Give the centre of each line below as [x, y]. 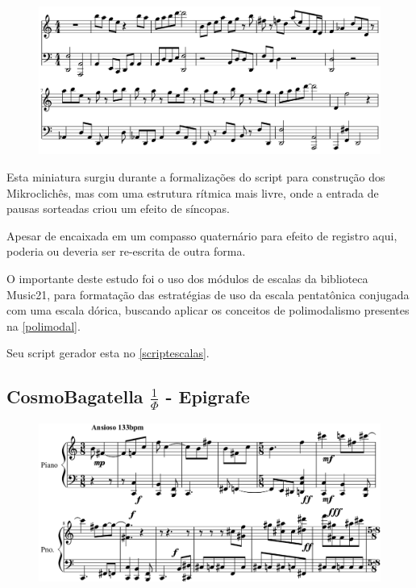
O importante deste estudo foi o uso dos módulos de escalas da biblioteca [187, 278]
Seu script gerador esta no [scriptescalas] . [108, 353]
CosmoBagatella [75, 396]
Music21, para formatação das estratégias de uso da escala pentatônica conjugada [208, 294]
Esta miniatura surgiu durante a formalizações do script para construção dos [196, 177]
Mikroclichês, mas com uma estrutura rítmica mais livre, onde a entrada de [193, 192]
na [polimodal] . [44, 325]
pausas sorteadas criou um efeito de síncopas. [119, 209]
